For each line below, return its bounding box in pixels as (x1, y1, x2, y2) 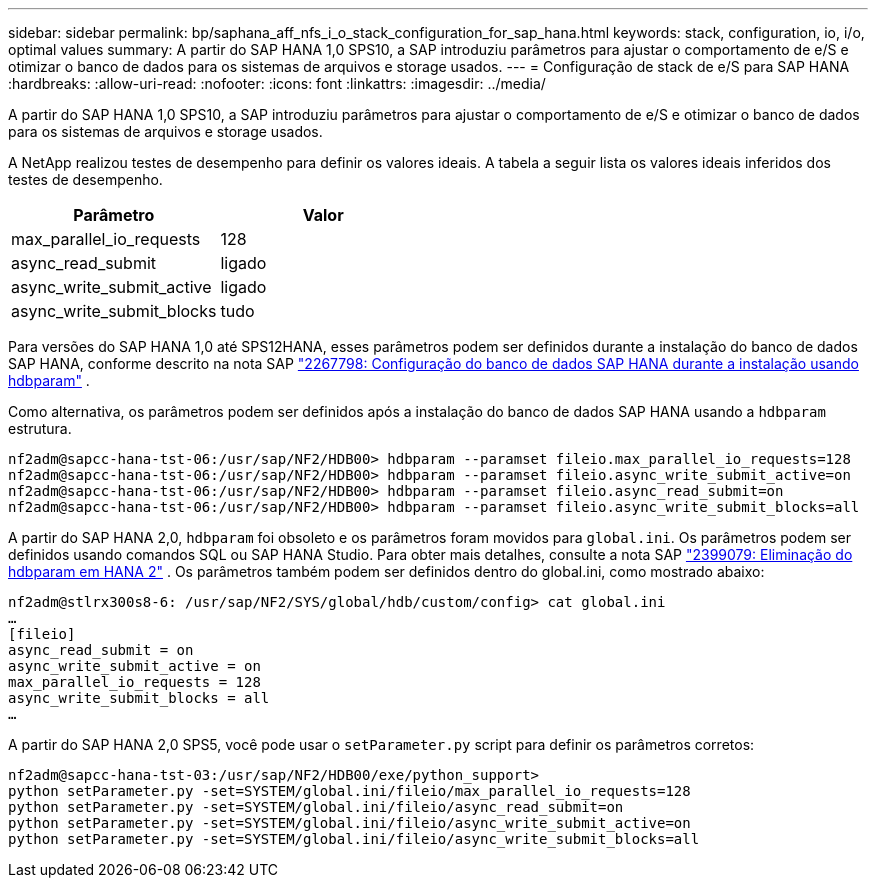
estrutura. (8, 420, 72, 437)
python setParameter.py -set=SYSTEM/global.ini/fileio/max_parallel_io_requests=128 (8, 783, 691, 799)
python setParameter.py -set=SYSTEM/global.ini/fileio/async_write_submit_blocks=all (8, 831, 700, 847)
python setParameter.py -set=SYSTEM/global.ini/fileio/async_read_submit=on (8, 799, 624, 815)
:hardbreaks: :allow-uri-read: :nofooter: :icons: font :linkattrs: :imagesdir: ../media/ (8, 75, 546, 92)
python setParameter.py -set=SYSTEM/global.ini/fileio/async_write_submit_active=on (8, 815, 691, 831)
